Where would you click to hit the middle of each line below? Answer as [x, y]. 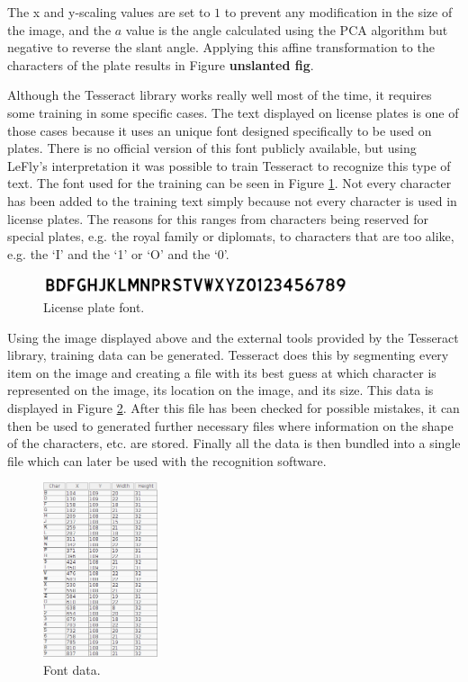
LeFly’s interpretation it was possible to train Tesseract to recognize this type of [229, 165]
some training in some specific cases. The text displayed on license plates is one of [233, 112]
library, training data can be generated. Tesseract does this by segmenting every [228, 355]
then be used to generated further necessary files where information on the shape [230, 425]
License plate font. [94, 307]
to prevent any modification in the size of [338, 12]
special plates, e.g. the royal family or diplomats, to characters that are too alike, [231, 236]
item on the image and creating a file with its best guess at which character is [222, 372]
